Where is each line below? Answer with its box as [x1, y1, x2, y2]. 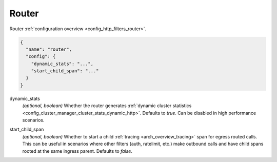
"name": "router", [26, 46, 72, 52]
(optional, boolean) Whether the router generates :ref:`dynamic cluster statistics [22, 103, 192, 109]
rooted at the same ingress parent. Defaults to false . [22, 148, 133, 154]
